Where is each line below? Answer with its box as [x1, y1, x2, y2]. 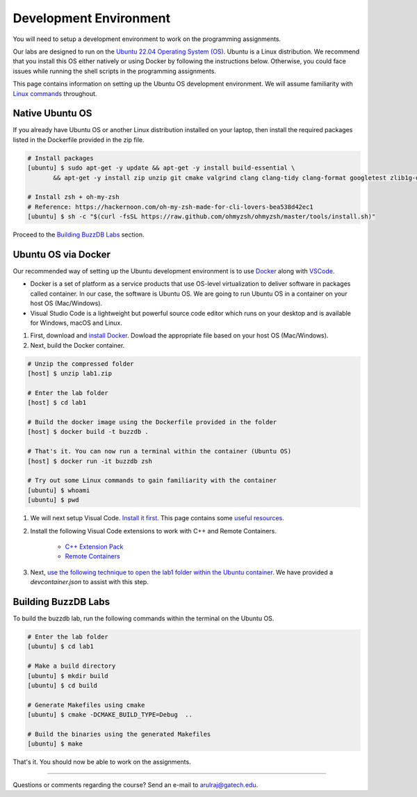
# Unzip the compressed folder [27, 360, 135, 368]
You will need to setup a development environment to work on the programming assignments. [13, 35, 281, 43]
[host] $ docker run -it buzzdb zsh [27, 457, 153, 465]
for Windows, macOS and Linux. [30, 319, 123, 327]
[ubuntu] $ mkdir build [27, 672, 109, 679]
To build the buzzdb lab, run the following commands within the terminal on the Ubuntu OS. [13, 614, 275, 622]
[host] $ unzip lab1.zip [27, 369, 113, 378]
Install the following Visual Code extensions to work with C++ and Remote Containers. [30, 526, 277, 535]
